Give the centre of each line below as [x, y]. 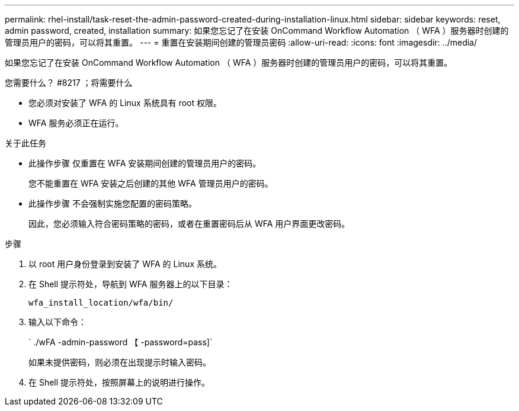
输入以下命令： [57, 322]
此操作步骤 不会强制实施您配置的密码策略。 [113, 203]
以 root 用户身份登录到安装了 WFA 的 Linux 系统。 [125, 264]
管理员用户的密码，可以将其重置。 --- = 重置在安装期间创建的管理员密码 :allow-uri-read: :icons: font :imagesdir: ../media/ [241, 42]
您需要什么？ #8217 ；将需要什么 [69, 83]
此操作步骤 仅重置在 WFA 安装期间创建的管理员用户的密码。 [145, 163]
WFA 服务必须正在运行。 [76, 123]
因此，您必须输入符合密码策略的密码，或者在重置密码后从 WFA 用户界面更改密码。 [189, 224]
